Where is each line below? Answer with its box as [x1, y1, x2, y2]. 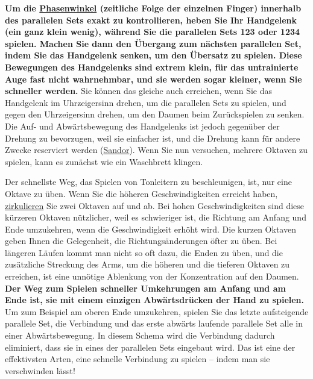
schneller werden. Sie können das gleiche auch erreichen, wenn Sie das [5, 84, 273, 97]
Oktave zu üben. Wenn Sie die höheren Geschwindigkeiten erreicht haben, [5, 187, 278, 199]
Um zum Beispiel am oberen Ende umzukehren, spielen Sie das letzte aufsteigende [5, 305, 309, 318]
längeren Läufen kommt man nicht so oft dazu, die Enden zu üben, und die [5, 246, 283, 258]
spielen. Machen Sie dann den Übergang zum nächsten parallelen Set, [5, 37, 302, 49]
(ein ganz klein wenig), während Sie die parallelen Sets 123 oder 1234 [5, 25, 300, 38]
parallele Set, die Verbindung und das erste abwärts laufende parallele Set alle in [5, 317, 303, 330]
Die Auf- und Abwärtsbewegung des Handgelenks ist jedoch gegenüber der [5, 119, 280, 132]
